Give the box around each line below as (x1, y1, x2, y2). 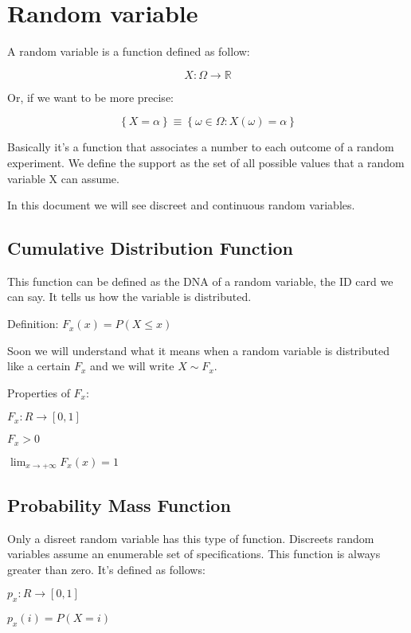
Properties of (7, 384, 70, 401)
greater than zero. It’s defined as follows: (7, 561, 205, 577)
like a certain (7, 358, 71, 374)
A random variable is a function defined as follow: (7, 43, 250, 60)
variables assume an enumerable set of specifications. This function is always (7, 545, 381, 562)
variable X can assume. (7, 170, 119, 186)
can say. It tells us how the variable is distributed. (7, 288, 252, 305)
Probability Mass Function (7, 492, 231, 517)
